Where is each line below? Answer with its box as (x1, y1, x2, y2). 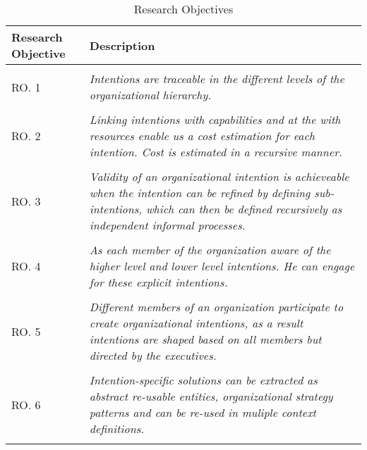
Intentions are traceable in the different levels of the (89, 70, 344, 87)
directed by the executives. (89, 347, 217, 363)
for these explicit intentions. (89, 274, 228, 290)
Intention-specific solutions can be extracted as (89, 372, 318, 388)
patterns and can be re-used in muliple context (89, 404, 316, 420)
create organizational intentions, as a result (89, 315, 303, 331)
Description (89, 37, 155, 54)
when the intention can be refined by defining (89, 185, 311, 201)
